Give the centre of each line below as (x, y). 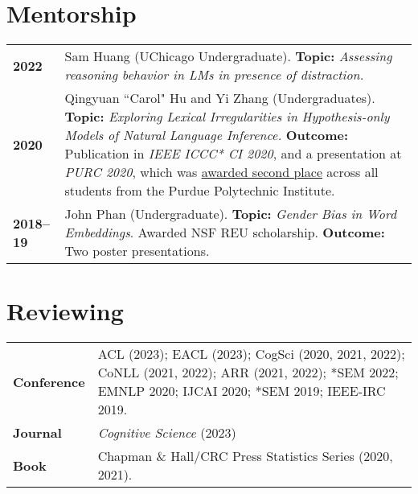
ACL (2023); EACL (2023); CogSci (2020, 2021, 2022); (251, 354)
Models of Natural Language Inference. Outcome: (207, 135)
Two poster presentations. (137, 251)
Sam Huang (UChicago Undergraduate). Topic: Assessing (228, 56)
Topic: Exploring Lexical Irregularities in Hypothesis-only (227, 117)
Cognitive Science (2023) (167, 433)
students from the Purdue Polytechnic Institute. (200, 191)
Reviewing (65, 311)
